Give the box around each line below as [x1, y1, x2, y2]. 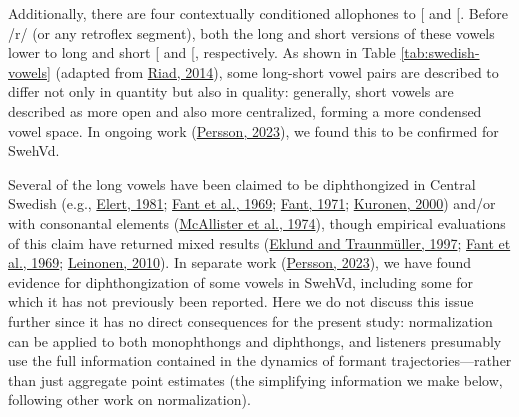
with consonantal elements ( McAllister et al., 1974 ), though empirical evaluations [8, 212, 506, 233]
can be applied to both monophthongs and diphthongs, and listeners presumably [8, 330, 502, 351]
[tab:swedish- [400, 42, 480, 63]
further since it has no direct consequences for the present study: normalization [8, 310, 493, 331]
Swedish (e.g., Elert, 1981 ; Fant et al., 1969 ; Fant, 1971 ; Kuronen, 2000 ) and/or [8, 193, 496, 214]
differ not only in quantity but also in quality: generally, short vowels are [8, 81, 454, 102]
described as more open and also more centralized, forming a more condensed [8, 100, 482, 121]
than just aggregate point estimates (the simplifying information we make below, [8, 369, 503, 390]
